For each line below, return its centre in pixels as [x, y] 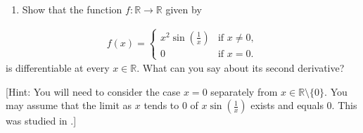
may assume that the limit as [69, 105]
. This [344, 105]
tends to [161, 105]
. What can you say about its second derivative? [241, 68]
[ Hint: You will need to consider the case [93, 91]
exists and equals [287, 105]
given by [184, 9]
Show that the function [72, 9]
